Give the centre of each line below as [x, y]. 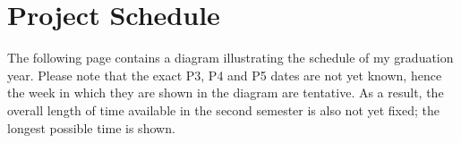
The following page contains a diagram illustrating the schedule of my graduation [230, 58]
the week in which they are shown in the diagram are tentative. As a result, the [226, 93]
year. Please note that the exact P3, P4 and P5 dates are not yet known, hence [225, 75]
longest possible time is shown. [91, 127]
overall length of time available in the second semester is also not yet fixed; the [224, 109]
